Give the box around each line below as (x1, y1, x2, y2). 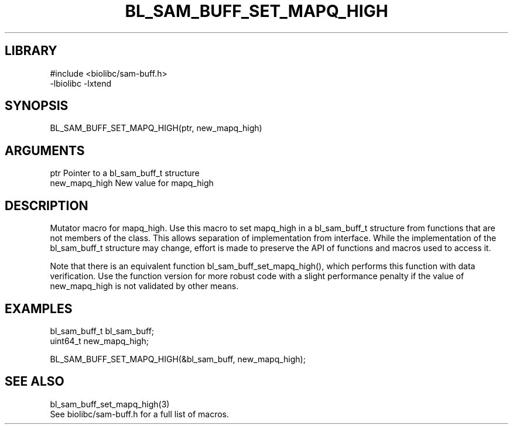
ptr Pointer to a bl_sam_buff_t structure (50, 168, 200, 179)
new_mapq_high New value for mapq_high (50, 178, 214, 188)
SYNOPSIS (5, 98, 69, 114)
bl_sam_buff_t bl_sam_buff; (50, 325, 155, 336)
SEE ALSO (5, 374, 64, 389)
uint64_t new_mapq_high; (50, 335, 149, 346)
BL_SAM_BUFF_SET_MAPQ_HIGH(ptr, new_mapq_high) (50, 123, 262, 133)
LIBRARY (5, 43, 57, 59)
